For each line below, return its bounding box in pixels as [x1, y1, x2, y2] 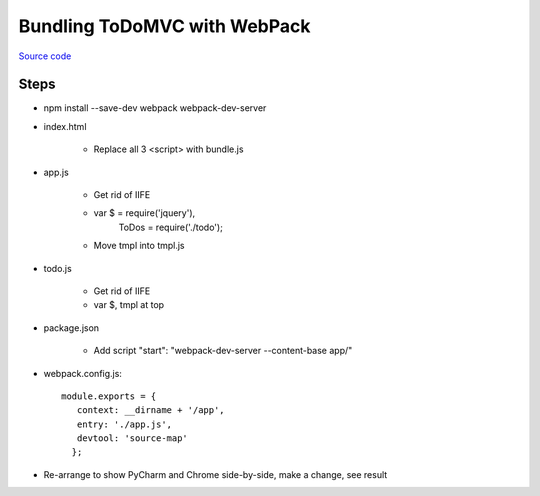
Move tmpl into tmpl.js [93, 240, 185, 252]
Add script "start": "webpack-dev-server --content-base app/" [93, 345, 353, 357]
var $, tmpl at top [93, 299, 165, 311]
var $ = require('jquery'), [93, 207, 196, 219]
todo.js [43, 262, 72, 274]
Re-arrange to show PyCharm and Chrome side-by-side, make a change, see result [43, 468, 388, 480]
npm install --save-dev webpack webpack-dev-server [43, 102, 267, 114]
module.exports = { [61, 390, 157, 402]
